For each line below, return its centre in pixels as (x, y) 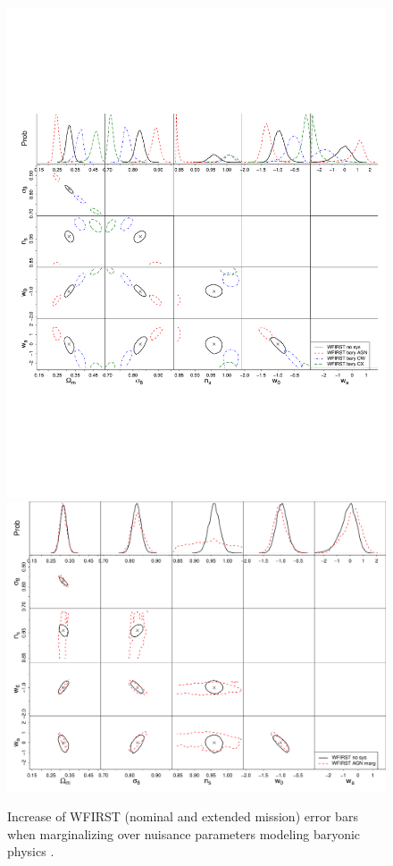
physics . (31, 851)
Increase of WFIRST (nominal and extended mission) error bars (183, 816)
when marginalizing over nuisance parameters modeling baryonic (184, 833)
